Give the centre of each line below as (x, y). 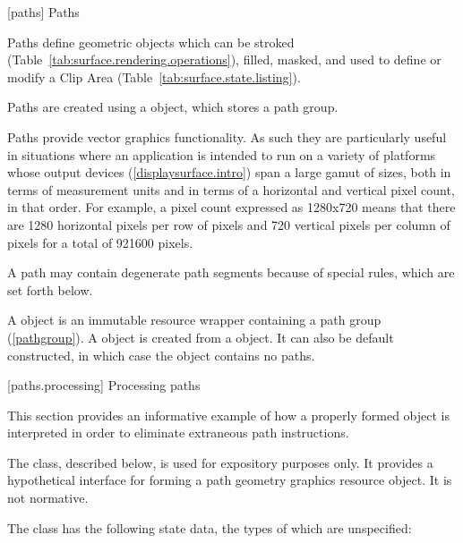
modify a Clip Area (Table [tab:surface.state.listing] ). (154, 76)
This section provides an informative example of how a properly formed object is (229, 415)
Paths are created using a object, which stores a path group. (173, 107)
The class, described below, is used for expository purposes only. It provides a (220, 462)
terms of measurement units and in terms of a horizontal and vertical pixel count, (231, 189)
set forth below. (50, 289)
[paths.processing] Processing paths (104, 385)
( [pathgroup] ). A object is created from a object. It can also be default (201, 337)
